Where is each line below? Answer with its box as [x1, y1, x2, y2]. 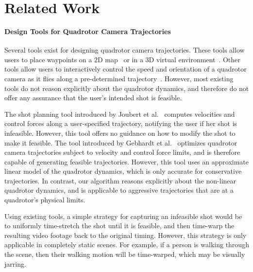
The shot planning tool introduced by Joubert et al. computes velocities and [4, 109, 235, 119]
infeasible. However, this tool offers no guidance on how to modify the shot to [4, 127, 236, 138]
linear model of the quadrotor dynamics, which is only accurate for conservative [4, 166, 242, 176]
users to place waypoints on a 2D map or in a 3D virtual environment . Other [4, 54, 240, 64]
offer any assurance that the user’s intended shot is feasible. [4, 92, 182, 103]
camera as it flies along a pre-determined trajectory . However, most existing [4, 73, 234, 83]
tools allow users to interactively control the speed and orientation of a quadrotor [4, 64, 247, 74]
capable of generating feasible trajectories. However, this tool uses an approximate [4, 156, 249, 166]
